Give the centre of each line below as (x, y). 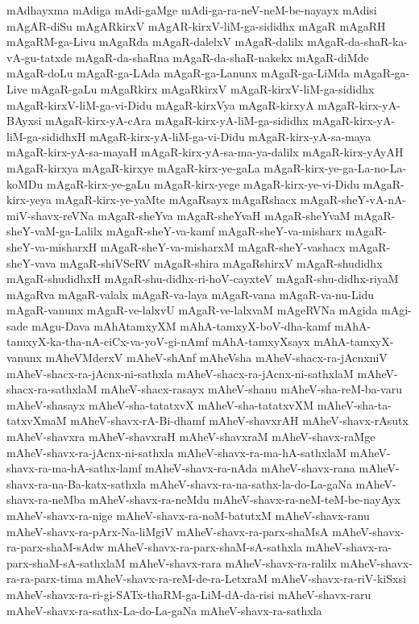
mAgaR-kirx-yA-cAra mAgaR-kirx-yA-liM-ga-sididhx (177, 121)
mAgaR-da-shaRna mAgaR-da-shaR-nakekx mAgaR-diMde (222, 57)
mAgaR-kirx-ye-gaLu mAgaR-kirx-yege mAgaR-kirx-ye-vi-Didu (203, 183)
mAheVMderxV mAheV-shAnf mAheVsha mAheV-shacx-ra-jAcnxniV (216, 358)
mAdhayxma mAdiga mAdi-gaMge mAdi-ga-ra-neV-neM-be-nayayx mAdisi (192, 10)
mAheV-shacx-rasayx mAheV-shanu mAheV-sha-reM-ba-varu (251, 389)
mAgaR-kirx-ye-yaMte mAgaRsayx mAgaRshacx (176, 200)
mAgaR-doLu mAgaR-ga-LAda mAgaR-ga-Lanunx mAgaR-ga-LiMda (178, 73)
